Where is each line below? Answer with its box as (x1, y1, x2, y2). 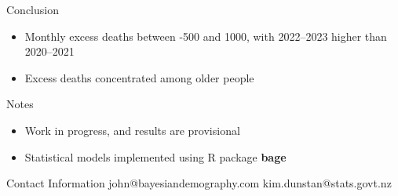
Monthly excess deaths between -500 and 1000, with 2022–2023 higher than (24, 27, 387, 44)
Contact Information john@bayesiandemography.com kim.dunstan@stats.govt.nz (6, 175, 392, 191)
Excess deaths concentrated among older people (24, 69, 254, 85)
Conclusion (6, 2, 59, 17)
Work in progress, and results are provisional (24, 122, 240, 138)
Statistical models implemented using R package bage (24, 148, 287, 165)
